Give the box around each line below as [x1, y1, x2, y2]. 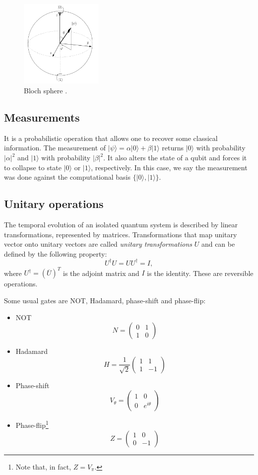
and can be [201, 239, 235, 249]
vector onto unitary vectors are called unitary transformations [4, 239, 193, 249]
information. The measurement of [4, 142, 106, 153]
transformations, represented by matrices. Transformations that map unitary [4, 229, 237, 239]
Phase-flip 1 [15, 418, 49, 430]
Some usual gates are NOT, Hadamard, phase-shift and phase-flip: [4, 295, 206, 305]
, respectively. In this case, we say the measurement [91, 162, 248, 172]
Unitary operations [4, 196, 104, 211]
